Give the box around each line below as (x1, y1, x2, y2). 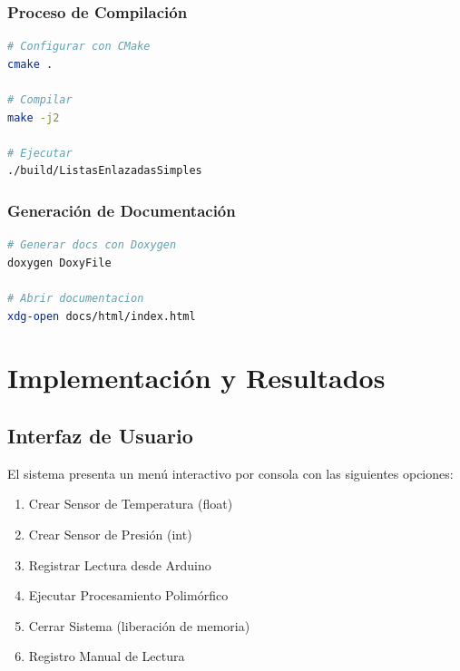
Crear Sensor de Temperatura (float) (28, 494, 233, 513)
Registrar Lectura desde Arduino (28, 555, 211, 574)
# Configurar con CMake (7, 40, 151, 53)
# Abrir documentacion (7, 291, 144, 305)
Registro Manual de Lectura (28, 647, 185, 666)
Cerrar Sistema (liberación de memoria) (28, 616, 250, 635)
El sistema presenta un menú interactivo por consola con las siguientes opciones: (7, 463, 454, 482)
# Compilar (7, 93, 73, 106)
